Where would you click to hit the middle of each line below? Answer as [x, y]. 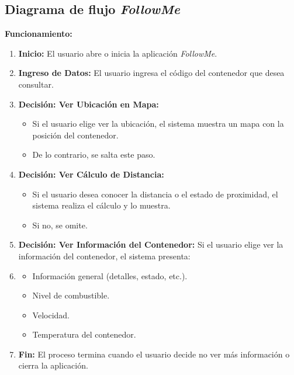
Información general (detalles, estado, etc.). [110, 275]
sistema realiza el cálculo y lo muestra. [101, 205]
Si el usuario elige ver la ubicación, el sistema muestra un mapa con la [158, 124]
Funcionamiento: [39, 34]
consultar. [36, 84]
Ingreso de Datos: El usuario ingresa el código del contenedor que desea [151, 73]
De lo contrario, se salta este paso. [94, 154]
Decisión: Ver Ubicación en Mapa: [89, 104]
